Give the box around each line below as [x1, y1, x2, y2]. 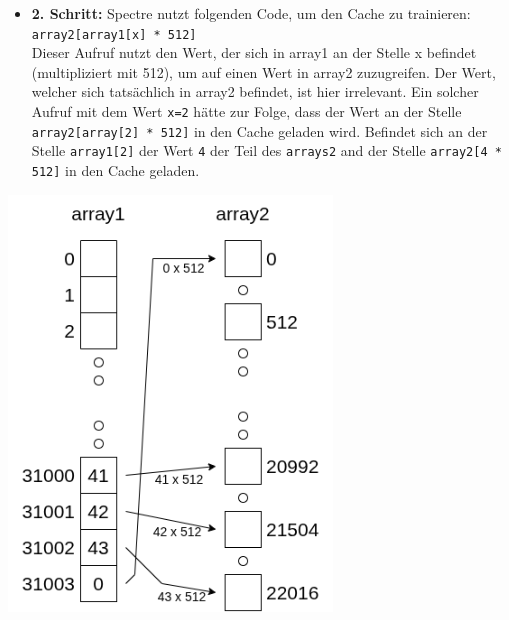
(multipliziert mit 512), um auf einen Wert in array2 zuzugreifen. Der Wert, [31, 61, 496, 82]
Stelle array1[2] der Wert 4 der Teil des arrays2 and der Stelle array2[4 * [31, 140, 502, 161]
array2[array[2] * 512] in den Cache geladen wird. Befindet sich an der [31, 120, 488, 141]
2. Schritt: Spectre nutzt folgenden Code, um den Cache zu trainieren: [31, 3, 471, 23]
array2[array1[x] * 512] [31, 27, 197, 42]
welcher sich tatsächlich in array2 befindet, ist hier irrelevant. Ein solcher [31, 81, 479, 102]
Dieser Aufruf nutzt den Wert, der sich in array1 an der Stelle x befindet [31, 42, 477, 63]
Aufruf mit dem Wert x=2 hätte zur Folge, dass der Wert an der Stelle [31, 101, 462, 122]
